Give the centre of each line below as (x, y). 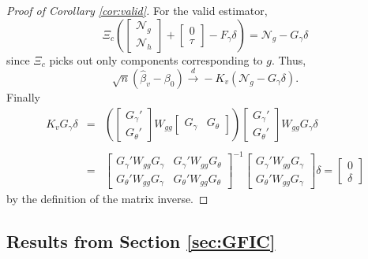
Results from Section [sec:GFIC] (141, 241)
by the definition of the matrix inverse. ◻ (107, 199)
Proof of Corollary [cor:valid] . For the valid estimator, (137, 10)
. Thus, (289, 59)
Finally (23, 96)
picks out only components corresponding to (156, 59)
